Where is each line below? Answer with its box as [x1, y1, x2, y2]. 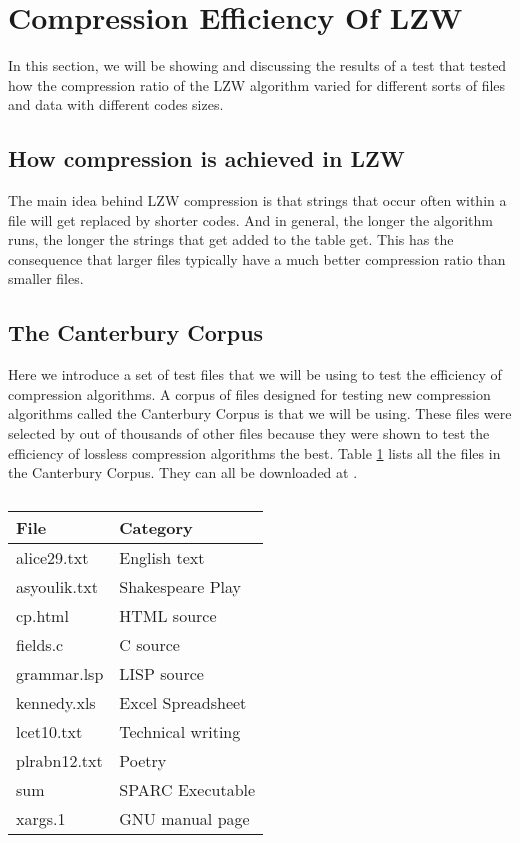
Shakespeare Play [119, 574, 241, 598]
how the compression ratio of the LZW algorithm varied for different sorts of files [8, 74, 506, 95]
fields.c [16, 632, 64, 656]
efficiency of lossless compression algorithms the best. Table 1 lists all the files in [8, 442, 501, 463]
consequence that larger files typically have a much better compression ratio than [8, 248, 506, 269]
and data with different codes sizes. [8, 94, 224, 115]
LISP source [119, 661, 204, 685]
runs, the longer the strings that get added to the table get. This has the [8, 229, 454, 250]
